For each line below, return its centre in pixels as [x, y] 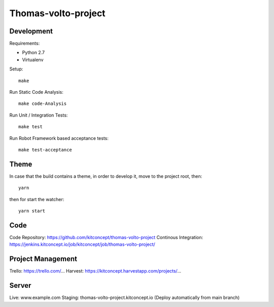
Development [31, 31]
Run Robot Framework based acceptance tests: [59, 138]
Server [20, 285]
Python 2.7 [33, 53]
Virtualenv [33, 60]
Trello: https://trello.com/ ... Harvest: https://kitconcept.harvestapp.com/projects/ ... [95, 271]
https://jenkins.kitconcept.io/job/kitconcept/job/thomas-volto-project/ [82, 244]
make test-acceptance [45, 150]
